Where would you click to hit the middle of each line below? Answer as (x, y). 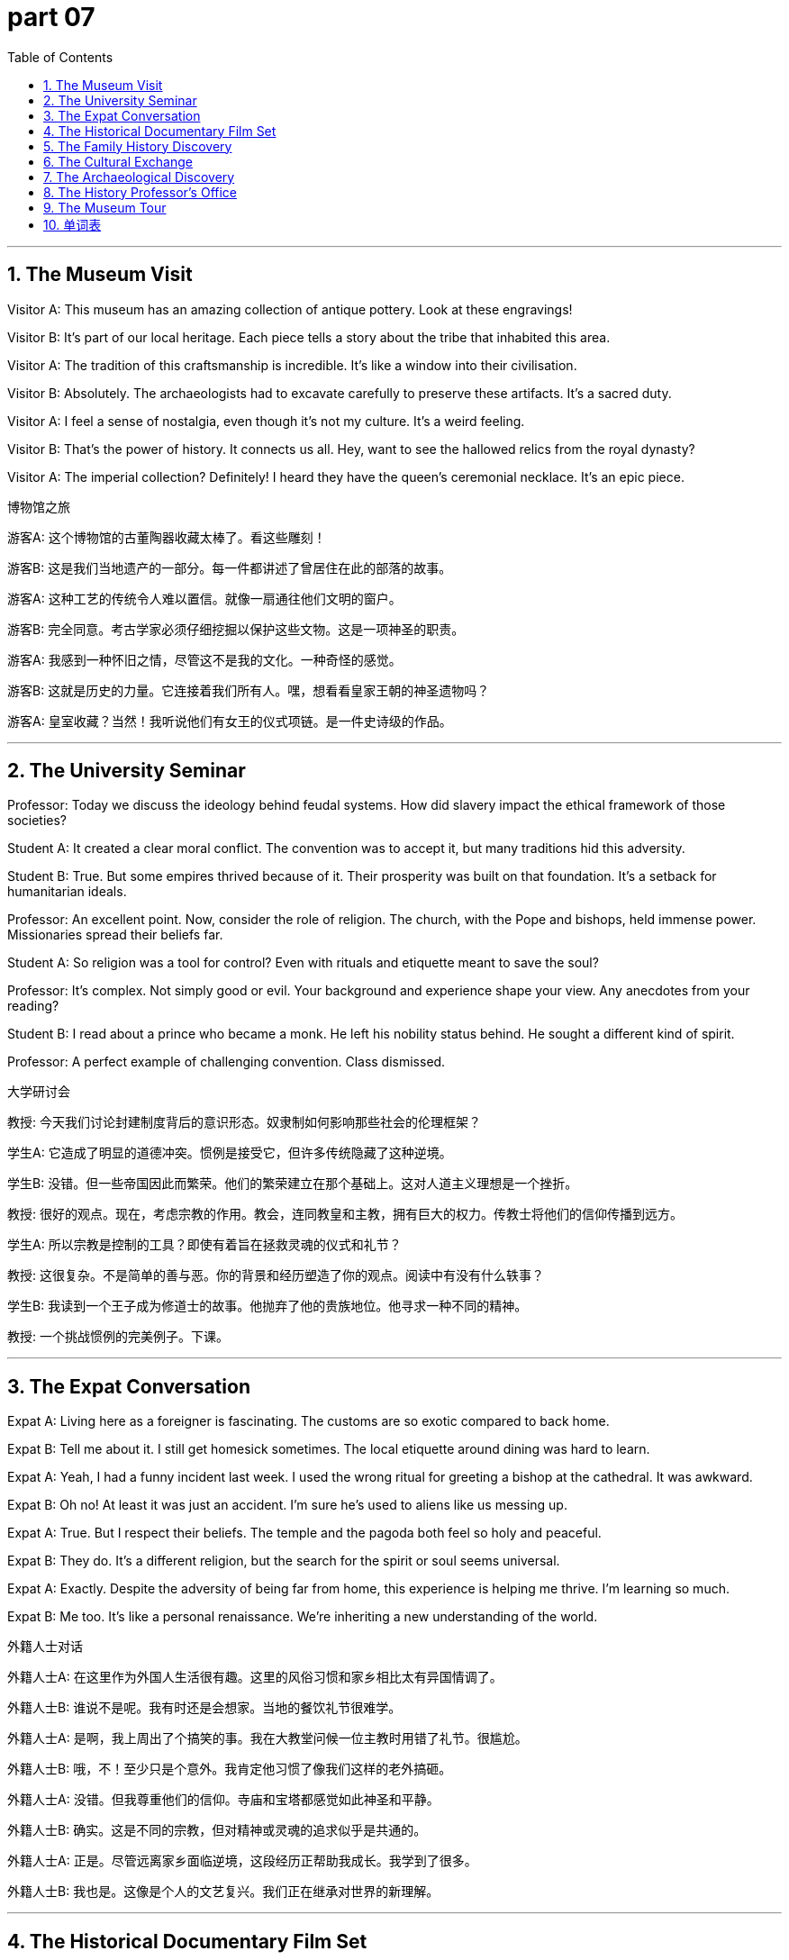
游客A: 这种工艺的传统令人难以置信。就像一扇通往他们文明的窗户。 (204, 598)
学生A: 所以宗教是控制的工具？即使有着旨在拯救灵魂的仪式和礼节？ (204, 1245)
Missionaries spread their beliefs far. (115, 935)
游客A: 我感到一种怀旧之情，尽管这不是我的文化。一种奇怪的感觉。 (204, 659)
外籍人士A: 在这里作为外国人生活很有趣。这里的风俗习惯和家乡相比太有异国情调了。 (255, 1677)
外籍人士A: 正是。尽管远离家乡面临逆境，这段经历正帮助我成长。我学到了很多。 (242, 1861)
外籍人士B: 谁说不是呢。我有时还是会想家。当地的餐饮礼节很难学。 (204, 1708)
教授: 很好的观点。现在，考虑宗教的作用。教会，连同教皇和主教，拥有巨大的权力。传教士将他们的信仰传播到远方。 (345, 1214)
